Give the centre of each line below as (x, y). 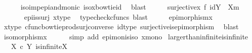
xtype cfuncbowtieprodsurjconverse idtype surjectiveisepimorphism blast (121, 26)
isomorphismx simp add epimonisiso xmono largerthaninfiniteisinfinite (126, 36)
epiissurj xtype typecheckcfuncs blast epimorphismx (118, 16)
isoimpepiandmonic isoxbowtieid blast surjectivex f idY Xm (130, 7)
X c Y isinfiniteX (39, 46)
